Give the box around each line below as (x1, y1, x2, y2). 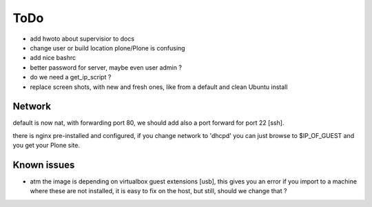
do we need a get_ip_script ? (30, 73, 112, 81)
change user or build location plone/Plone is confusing (30, 43, 185, 52)
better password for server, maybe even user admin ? (30, 63, 183, 72)
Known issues (12, 159, 75, 170)
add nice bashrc (30, 54, 76, 62)
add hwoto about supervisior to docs (30, 34, 134, 43)
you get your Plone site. (12, 141, 81, 150)
